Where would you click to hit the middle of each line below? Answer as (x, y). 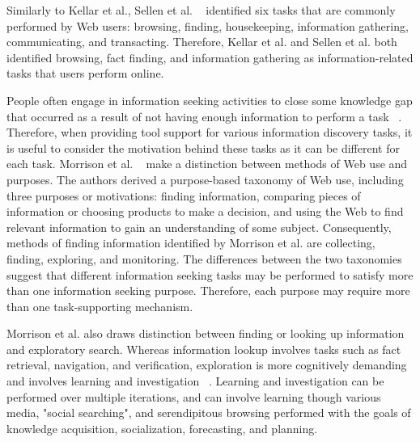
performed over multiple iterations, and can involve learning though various (194, 396)
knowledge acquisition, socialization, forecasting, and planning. (162, 428)
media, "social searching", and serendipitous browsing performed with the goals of (209, 413)
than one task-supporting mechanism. (100, 306)
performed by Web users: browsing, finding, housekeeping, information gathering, (208, 25)
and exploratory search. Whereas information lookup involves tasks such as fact (204, 349)
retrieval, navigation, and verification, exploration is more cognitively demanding (207, 365)
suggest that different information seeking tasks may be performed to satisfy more (210, 274)
